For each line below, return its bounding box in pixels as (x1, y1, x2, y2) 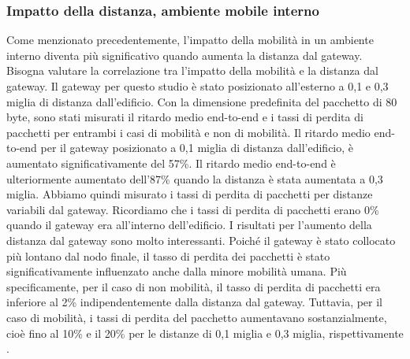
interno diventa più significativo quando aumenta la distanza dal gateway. (6, 46, 363, 63)
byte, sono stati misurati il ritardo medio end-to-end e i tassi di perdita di (6, 109, 363, 125)
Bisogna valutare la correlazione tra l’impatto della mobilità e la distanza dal (6, 62, 378, 79)
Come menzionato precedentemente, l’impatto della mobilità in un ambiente (6, 31, 374, 48)
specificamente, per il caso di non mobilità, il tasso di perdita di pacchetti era (6, 278, 381, 294)
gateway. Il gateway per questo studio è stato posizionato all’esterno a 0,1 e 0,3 (6, 78, 389, 94)
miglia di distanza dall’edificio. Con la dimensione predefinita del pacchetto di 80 (6, 93, 397, 109)
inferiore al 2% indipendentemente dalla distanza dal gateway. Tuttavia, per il (6, 294, 383, 310)
